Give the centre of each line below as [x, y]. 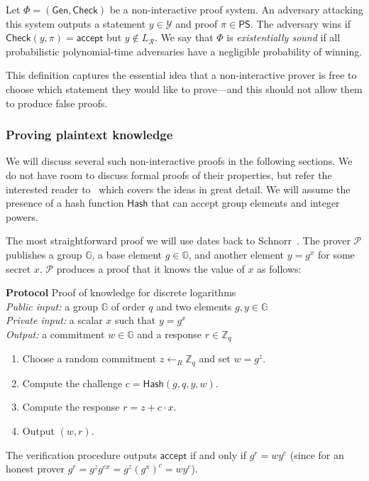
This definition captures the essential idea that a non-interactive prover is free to [181, 75]
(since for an [317, 454]
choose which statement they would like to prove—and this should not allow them [184, 88]
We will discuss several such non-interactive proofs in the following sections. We [179, 161]
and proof [197, 23]
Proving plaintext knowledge [89, 135]
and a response [170, 334]
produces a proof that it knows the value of [150, 268]
